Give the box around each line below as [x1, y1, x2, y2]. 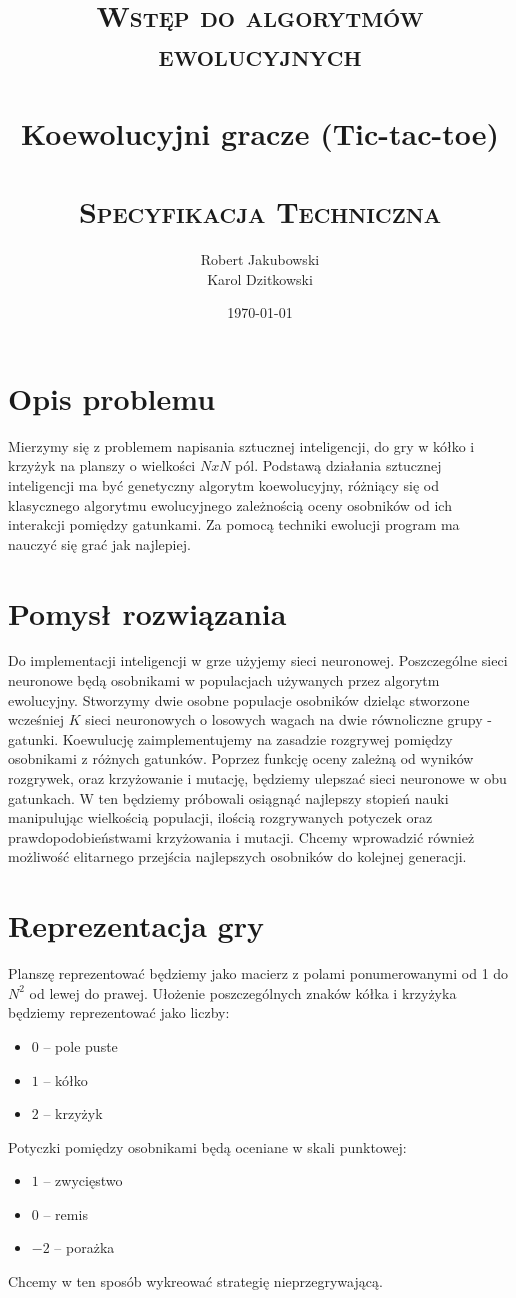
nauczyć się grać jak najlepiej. [8, 533, 191, 554]
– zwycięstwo [43, 1170, 123, 1191]
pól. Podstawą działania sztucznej [235, 455, 442, 476]
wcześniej [8, 709, 65, 730]
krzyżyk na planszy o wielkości [8, 455, 196, 476]
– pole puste [43, 1035, 118, 1056]
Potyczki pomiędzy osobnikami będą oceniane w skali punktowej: [8, 1136, 407, 1157]
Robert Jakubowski [200, 249, 320, 270]
